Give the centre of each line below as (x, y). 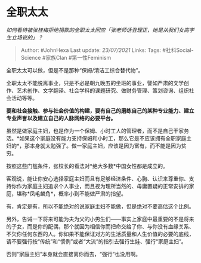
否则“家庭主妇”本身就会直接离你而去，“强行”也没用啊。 (74, 254)
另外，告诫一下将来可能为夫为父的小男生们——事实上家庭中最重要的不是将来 (100, 219)
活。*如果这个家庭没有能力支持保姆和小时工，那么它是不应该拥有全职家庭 (96, 138)
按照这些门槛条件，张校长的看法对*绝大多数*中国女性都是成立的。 (87, 166)
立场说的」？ (27, 37)
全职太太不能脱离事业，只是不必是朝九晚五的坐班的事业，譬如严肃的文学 (95, 83)
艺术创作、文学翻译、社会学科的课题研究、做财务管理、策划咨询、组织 (103, 90)
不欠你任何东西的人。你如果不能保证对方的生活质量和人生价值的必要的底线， (100, 234)
